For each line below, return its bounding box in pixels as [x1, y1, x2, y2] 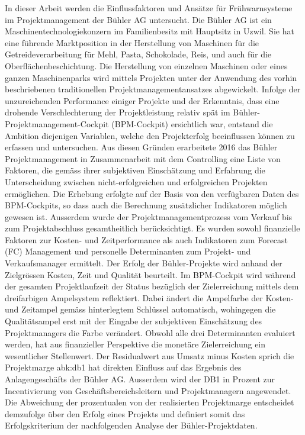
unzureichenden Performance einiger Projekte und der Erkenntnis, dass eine [5, 94, 280, 107]
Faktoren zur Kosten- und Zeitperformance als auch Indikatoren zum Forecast [5, 233, 288, 246]
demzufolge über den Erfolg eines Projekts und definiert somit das [5, 407, 245, 420]
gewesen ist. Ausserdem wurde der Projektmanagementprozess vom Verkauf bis [5, 210, 293, 223]
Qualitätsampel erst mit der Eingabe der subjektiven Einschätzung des [5, 315, 262, 327]
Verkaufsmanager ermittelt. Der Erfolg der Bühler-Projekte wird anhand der [5, 257, 282, 269]
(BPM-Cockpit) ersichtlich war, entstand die [111, 117, 273, 130]
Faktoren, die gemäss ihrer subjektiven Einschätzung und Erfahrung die [5, 164, 265, 176]
